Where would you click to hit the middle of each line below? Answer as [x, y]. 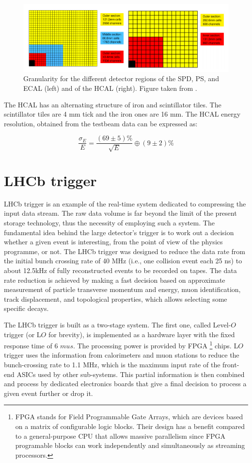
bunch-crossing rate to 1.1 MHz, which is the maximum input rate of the [112, 365]
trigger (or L [23, 334]
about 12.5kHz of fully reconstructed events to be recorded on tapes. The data [120, 270]
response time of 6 [31, 345]
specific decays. [26, 308]
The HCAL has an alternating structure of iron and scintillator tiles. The [113, 104]
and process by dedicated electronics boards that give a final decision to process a [125, 384]
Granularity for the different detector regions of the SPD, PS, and [121, 78]
